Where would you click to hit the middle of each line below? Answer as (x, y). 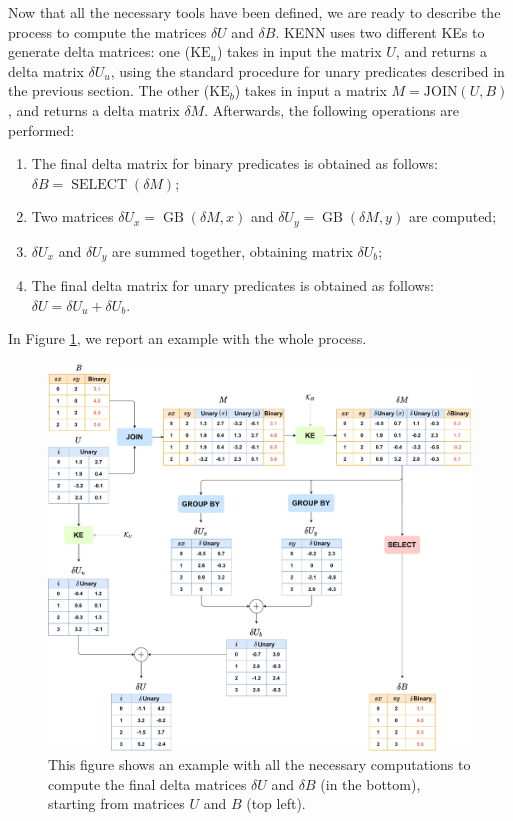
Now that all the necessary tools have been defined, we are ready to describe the (254, 12)
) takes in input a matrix (310, 90)
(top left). (276, 803)
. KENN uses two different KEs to (380, 31)
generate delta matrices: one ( (99, 51)
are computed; (452, 216)
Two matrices (72, 216)
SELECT (99, 184)
